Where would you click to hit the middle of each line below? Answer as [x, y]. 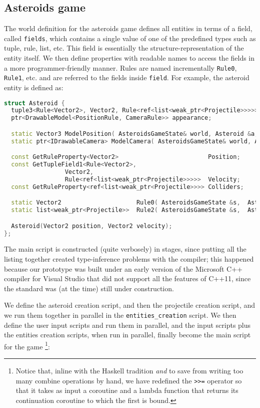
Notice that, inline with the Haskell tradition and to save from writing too [129, 371]
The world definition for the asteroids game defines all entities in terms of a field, [128, 28]
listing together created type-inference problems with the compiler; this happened [129, 259]
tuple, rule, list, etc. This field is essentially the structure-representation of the [124, 48]
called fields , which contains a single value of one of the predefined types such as [130, 38]
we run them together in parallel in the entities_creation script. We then [120, 315]
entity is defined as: [34, 87]
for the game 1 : [27, 345]
